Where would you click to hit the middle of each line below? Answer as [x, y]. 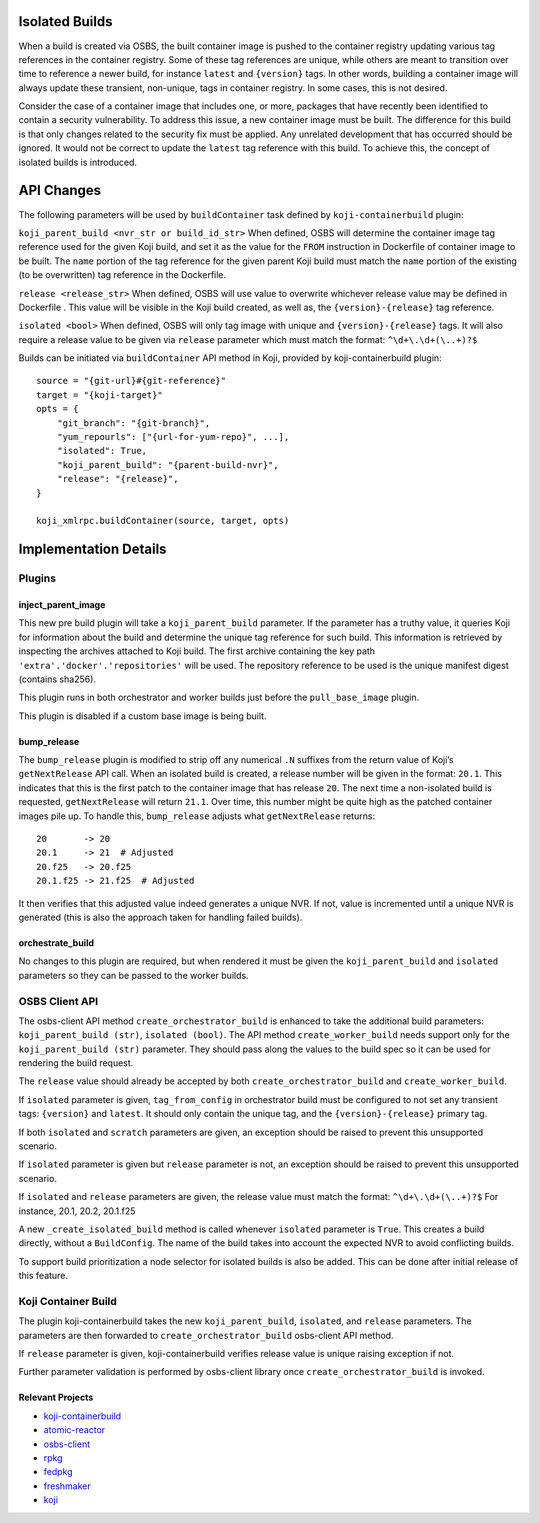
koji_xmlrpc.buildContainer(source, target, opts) [163, 521]
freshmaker [67, 1486]
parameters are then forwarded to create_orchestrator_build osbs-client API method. [206, 1335]
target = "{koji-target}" [100, 394]
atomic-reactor [74, 1430]
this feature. [43, 1276]
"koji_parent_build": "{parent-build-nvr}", [167, 464]
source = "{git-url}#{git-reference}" [131, 381]
